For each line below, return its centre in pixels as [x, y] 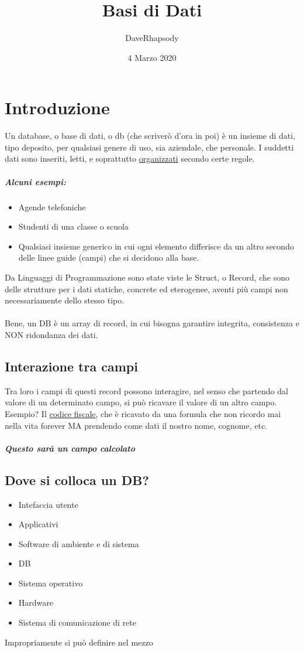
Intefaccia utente [48, 504]
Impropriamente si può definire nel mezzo [79, 642]
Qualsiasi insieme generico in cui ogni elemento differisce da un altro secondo [156, 246]
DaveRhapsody [152, 38]
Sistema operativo [51, 583]
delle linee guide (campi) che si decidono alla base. [109, 257]
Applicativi [38, 524]
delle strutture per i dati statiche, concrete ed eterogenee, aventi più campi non [146, 289]
